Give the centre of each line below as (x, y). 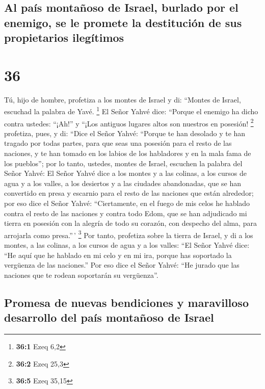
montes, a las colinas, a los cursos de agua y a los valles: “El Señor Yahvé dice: (127, 244)
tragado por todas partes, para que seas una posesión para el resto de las (118, 143)
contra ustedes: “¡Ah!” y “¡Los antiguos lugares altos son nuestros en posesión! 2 (129, 122)
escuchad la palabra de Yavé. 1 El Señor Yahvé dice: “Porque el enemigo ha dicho (131, 110)
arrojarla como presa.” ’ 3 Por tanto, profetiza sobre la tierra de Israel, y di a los (129, 234)
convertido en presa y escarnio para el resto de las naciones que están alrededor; (129, 193)
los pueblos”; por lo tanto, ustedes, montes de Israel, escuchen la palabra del (123, 163)
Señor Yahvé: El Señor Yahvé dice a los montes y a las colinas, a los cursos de (126, 173)
